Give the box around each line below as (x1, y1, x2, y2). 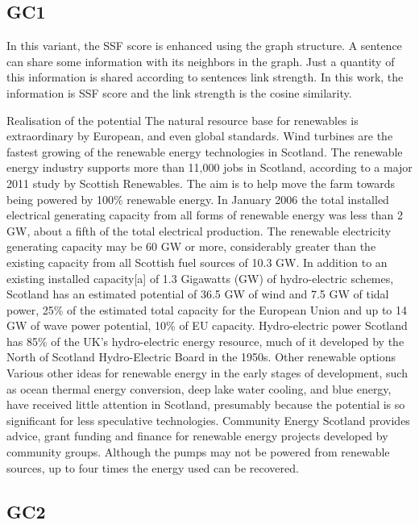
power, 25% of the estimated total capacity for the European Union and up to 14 (6, 301, 408, 318)
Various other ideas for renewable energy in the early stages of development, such (6, 365, 408, 381)
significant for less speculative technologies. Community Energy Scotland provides (6, 411, 410, 428)
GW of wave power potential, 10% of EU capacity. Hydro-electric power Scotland (6, 317, 408, 334)
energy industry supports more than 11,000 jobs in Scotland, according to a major (6, 159, 413, 176)
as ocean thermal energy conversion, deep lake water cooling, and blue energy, (6, 380, 392, 397)
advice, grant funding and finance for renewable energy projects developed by (6, 427, 388, 444)
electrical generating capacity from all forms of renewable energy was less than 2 (6, 206, 404, 223)
